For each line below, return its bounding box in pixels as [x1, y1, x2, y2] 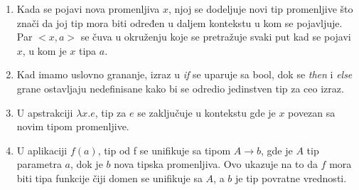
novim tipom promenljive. [16, 119, 129, 134]
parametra [16, 157, 62, 171]
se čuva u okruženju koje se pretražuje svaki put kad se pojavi [80, 29, 351, 44]
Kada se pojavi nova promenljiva [16, 1, 160, 16]
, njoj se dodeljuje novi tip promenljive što [168, 1, 353, 16]
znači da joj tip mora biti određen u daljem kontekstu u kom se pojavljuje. [16, 15, 343, 30]
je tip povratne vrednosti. [235, 170, 347, 185]
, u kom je [22, 43, 67, 58]
